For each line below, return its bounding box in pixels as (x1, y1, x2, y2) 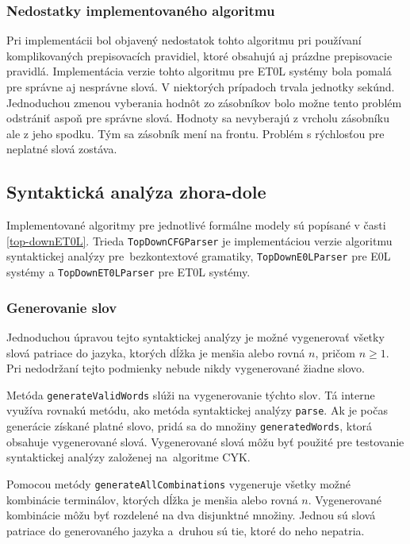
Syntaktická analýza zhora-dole (6, 179, 266, 204)
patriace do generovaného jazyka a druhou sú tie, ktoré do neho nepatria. (6, 522, 365, 538)
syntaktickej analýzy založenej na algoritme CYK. (6, 449, 251, 465)
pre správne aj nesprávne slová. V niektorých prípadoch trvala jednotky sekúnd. (6, 79, 395, 95)
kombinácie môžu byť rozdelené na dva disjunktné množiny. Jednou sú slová (6, 507, 376, 523)
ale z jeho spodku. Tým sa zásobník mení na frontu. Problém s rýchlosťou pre (6, 125, 385, 141)
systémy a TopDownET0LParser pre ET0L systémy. (6, 264, 251, 280)
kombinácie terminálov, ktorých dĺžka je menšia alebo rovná (6, 491, 298, 507)
